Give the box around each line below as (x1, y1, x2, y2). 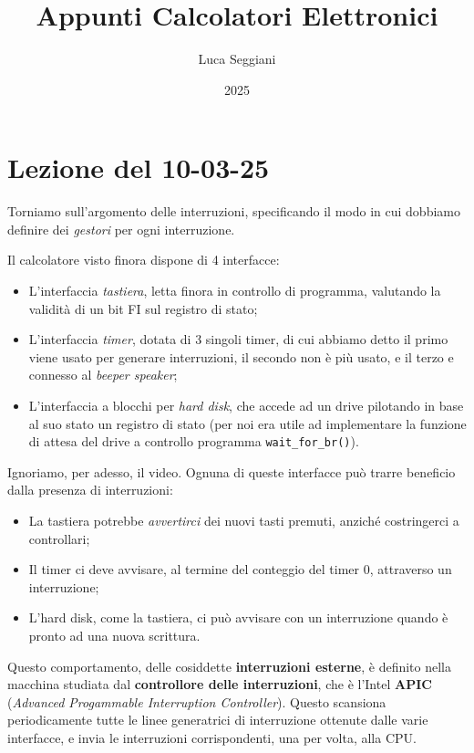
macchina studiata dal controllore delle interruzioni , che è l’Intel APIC (7, 675, 432, 694)
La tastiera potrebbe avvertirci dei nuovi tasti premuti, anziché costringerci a (28, 511, 459, 530)
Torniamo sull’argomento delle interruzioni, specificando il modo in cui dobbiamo (7, 202, 460, 221)
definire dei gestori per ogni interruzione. (7, 219, 235, 238)
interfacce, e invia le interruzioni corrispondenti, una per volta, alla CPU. (7, 727, 417, 747)
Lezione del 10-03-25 (7, 149, 270, 186)
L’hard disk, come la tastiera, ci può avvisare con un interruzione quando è (28, 608, 448, 627)
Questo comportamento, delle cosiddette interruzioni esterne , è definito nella (7, 656, 452, 675)
